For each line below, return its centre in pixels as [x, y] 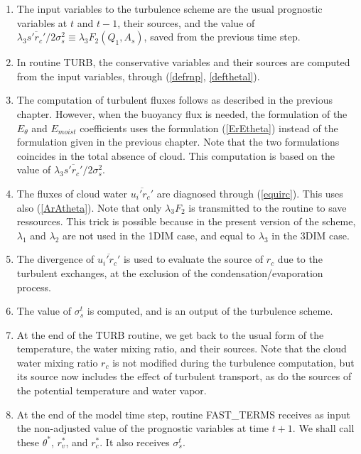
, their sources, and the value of [186, 22]
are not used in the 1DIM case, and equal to [159, 235]
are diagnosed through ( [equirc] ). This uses [250, 193]
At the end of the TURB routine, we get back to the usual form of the [170, 334]
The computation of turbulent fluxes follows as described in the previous [175, 100]
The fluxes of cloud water [72, 193]
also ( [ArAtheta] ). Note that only [89, 207]
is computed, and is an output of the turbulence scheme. [210, 311]
